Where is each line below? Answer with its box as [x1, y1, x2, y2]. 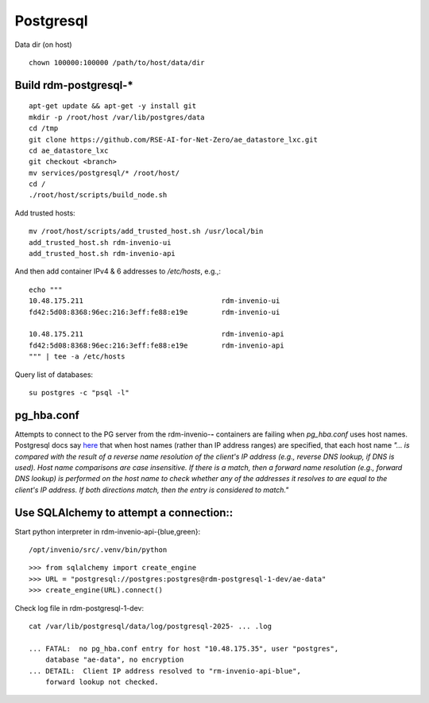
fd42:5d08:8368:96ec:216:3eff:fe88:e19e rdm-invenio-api [29, 340, 285, 350]
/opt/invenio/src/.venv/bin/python [29, 546, 168, 554]
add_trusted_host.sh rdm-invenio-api [29, 249, 176, 258]
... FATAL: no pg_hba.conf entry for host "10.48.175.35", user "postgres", [29, 644, 339, 653]
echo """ [29, 285, 63, 294]
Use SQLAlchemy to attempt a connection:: [14, 506, 234, 519]
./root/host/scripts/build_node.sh [29, 191, 168, 200]
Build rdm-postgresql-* [14, 78, 134, 91]
